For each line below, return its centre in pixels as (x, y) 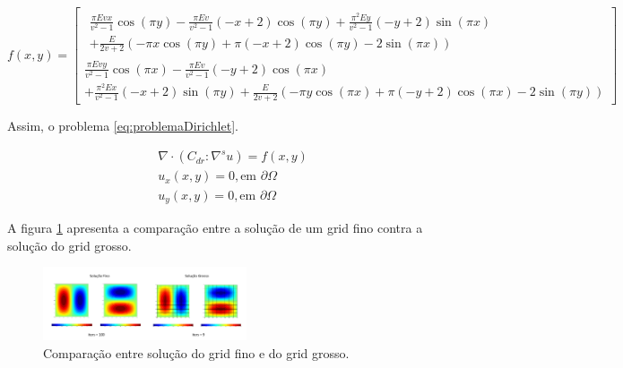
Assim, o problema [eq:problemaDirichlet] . (123, 125)
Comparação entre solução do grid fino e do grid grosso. (196, 352)
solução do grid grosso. (69, 245)
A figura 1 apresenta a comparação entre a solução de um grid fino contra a (215, 227)
